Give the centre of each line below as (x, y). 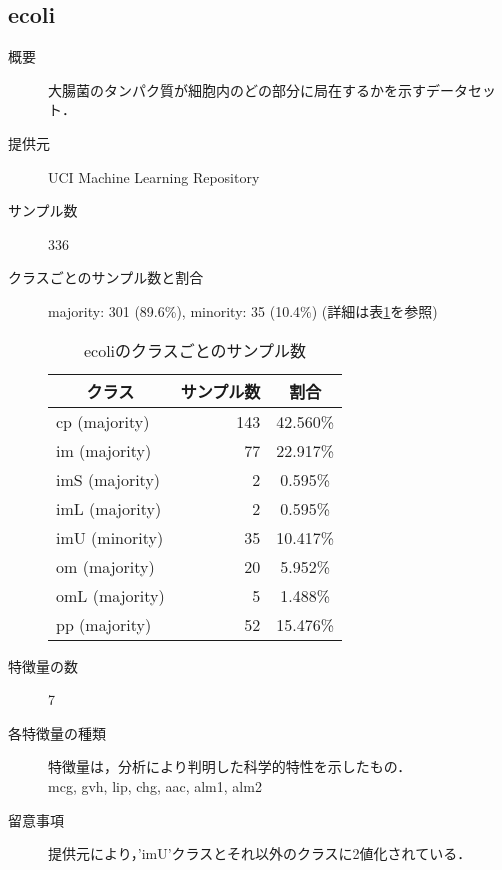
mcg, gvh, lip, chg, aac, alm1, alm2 (155, 785)
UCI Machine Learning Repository (154, 176)
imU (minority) (110, 537)
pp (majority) (104, 624)
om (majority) (105, 566)
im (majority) (104, 450)
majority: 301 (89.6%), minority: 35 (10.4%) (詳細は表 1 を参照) (243, 310)
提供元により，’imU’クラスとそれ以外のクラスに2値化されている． (260, 853)
